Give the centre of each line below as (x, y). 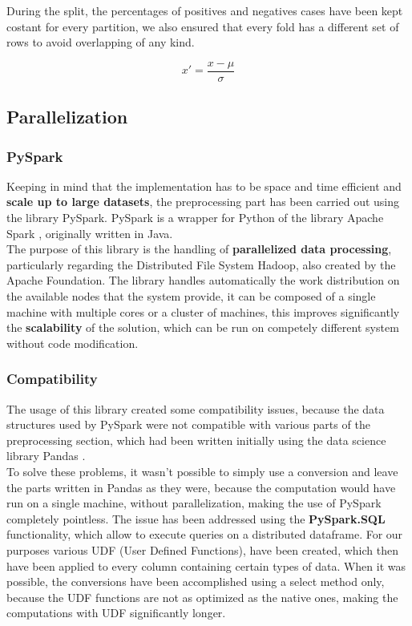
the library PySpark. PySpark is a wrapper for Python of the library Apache (195, 218)
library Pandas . (46, 456)
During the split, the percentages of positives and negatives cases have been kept (205, 10)
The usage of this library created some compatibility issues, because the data (196, 408)
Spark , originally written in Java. (90, 233)
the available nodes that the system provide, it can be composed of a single (191, 296)
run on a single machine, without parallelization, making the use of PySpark (194, 503)
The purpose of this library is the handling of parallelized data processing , (199, 249)
